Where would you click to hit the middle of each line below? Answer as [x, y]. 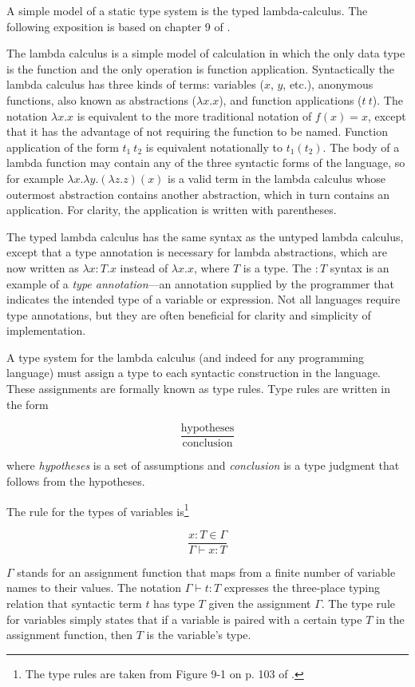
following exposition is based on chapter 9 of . [119, 26]
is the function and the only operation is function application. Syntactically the [200, 68]
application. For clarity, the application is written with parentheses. [172, 210]
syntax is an [360, 267]
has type [174, 603]
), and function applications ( [290, 99]
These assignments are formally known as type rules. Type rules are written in [199, 389]
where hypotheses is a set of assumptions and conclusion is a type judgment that [203, 465]
